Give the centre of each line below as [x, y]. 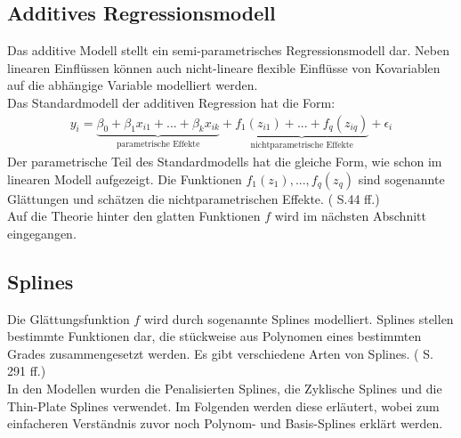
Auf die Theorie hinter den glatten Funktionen [134, 216]
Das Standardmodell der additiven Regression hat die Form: [171, 102]
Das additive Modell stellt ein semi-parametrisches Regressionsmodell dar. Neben [228, 50]
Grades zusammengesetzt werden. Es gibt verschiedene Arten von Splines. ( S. [220, 353]
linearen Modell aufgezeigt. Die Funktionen [125, 178]
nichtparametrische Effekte [302, 146]
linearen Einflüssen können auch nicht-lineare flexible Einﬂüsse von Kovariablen [224, 67]
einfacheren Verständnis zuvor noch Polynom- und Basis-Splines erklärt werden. [225, 423]
